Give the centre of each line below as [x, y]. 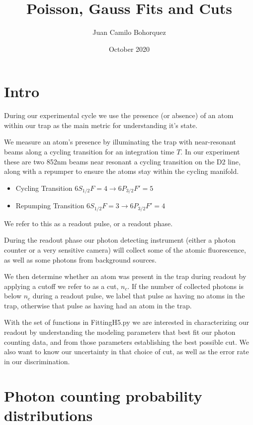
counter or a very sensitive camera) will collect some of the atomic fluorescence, [125, 249]
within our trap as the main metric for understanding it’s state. [101, 125]
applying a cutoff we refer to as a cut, [61, 286]
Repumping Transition [50, 206]
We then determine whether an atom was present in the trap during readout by [125, 276]
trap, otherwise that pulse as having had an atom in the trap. [98, 305]
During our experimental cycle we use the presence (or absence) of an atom [119, 115]
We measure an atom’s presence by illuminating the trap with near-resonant [120, 142]
